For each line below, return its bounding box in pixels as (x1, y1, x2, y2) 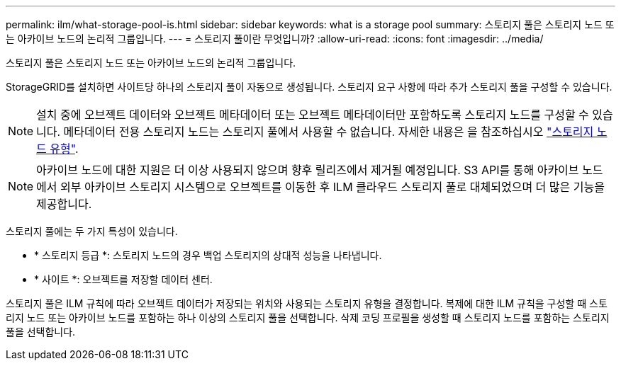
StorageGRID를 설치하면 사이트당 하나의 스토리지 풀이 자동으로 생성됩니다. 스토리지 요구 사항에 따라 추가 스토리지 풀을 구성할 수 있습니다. (6, 81, 612, 93)
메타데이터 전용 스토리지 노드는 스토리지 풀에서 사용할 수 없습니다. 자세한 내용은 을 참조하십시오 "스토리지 (63, 125, 594, 139)
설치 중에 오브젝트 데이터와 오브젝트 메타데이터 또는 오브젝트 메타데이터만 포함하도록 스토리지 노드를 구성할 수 (36, 108, 589, 122)
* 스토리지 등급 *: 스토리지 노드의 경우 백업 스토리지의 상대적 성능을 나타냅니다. (34, 249, 382, 261)
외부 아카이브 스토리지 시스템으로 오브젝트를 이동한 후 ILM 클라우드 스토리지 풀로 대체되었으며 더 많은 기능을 (60, 180, 605, 194)
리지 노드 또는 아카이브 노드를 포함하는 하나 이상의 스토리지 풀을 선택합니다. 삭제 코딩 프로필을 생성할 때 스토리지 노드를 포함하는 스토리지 (6, 311, 610, 324)
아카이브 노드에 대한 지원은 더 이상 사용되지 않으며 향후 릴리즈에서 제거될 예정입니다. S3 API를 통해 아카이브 (36, 163, 579, 177)
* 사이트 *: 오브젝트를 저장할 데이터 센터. (34, 273, 213, 285)
